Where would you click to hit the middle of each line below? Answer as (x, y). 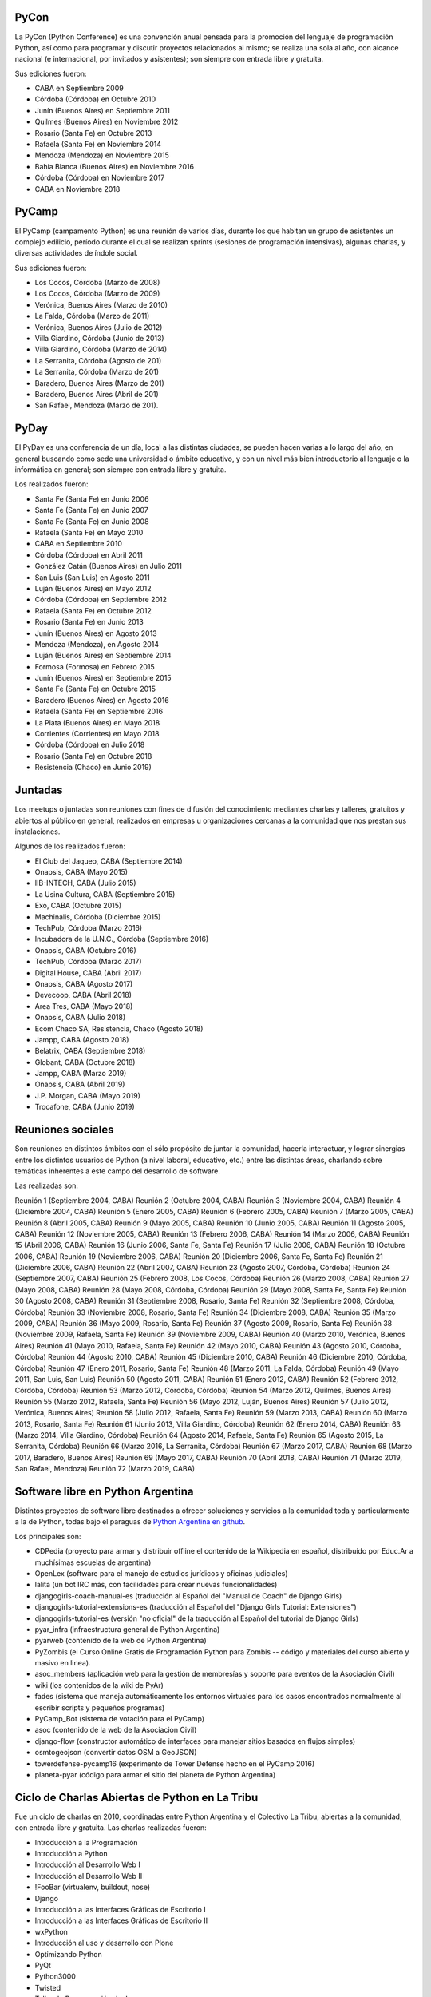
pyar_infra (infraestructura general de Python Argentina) (127, 1629)
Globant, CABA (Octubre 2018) (85, 1062)
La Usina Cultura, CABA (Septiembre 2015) (105, 894)
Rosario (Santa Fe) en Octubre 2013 (93, 133)
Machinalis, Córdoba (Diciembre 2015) (98, 917)
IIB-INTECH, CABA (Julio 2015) (85, 883)
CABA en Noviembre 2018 (77, 189)
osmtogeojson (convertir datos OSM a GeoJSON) (116, 1753)
